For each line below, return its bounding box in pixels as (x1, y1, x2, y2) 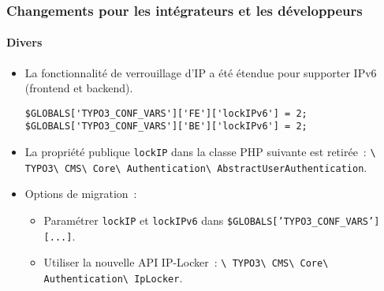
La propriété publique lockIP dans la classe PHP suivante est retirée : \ (24, 144, 376, 160)
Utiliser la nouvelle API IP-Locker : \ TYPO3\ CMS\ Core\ (43, 254, 329, 270)
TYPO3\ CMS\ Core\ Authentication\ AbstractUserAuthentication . (24, 159, 367, 175)
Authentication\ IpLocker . (43, 270, 183, 286)
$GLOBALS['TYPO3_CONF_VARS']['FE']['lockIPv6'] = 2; (24, 107, 308, 119)
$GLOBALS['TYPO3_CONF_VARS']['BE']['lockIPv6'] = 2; (24, 121, 308, 132)
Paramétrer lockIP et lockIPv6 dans (43, 212, 224, 229)
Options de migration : (24, 185, 137, 202)
